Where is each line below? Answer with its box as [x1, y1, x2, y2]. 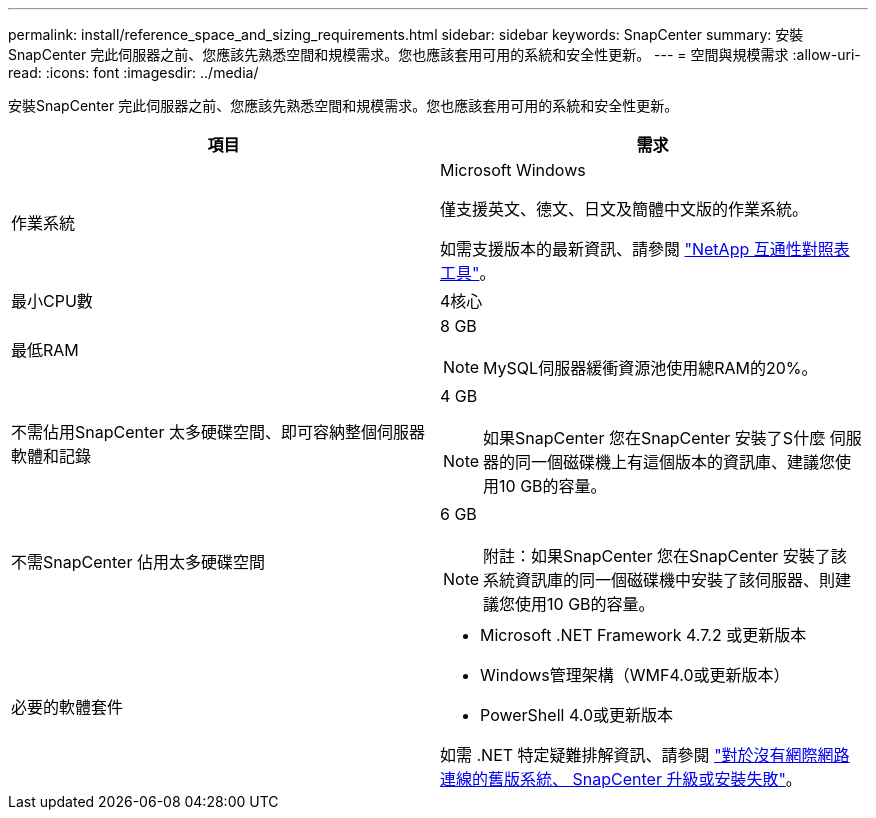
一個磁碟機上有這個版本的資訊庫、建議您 [531, 452, 836, 472]
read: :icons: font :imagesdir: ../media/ [8, 64, 259, 81]
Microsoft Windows [440, 160, 586, 180]
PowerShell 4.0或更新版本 [480, 705, 673, 725]
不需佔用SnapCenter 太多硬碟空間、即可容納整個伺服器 [11, 422, 425, 442]
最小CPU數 [11, 291, 93, 311]
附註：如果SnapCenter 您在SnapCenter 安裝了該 [483, 546, 847, 566]
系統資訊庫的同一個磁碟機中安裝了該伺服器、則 [483, 570, 836, 590]
